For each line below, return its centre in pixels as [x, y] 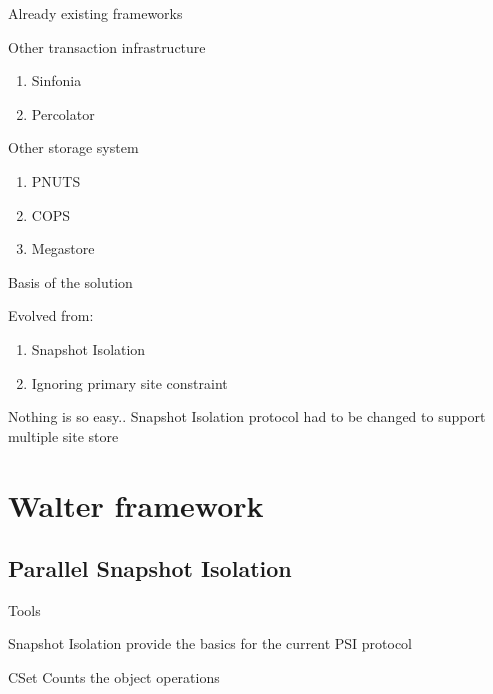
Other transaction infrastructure [107, 46]
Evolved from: [51, 315]
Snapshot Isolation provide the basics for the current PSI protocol [210, 643]
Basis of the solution [70, 281]
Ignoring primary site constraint [129, 382]
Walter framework [136, 504]
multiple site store [63, 435]
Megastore [63, 248]
